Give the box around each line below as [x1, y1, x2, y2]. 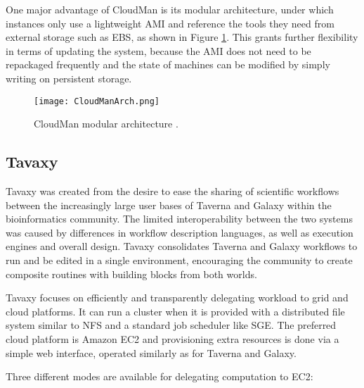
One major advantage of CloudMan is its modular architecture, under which [6, 2, 334, 16]
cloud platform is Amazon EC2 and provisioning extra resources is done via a [6, 331, 339, 346]
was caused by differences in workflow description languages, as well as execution [6, 225, 353, 239]
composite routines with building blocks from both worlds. [6, 266, 257, 281]
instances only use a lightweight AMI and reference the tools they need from [6, 15, 334, 30]
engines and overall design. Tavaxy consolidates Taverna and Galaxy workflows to [6, 239, 358, 254]
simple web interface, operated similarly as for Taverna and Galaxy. [6, 345, 297, 360]
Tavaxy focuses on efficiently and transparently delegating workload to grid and [6, 290, 349, 305]
